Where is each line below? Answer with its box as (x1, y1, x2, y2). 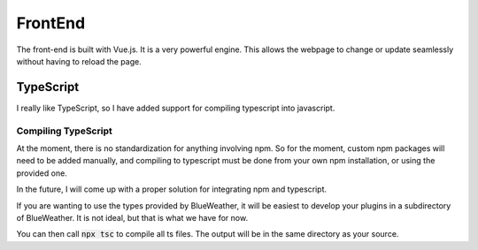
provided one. (16, 168, 68, 178)
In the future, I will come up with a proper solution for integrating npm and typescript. (16, 184, 328, 194)
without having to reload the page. (16, 56, 142, 66)
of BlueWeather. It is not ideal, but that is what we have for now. (16, 212, 248, 223)
